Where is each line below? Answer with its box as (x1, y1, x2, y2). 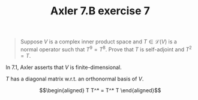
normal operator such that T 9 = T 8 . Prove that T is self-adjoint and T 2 (20, 45, 193, 53)
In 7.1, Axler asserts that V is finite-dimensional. (5, 64, 122, 71)
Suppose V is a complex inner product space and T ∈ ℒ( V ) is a (20, 38, 178, 45)
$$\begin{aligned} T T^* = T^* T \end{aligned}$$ (39, 86, 161, 93)
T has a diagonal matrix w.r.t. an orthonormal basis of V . (5, 75, 144, 82)
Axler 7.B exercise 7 (50, 4, 151, 18)
